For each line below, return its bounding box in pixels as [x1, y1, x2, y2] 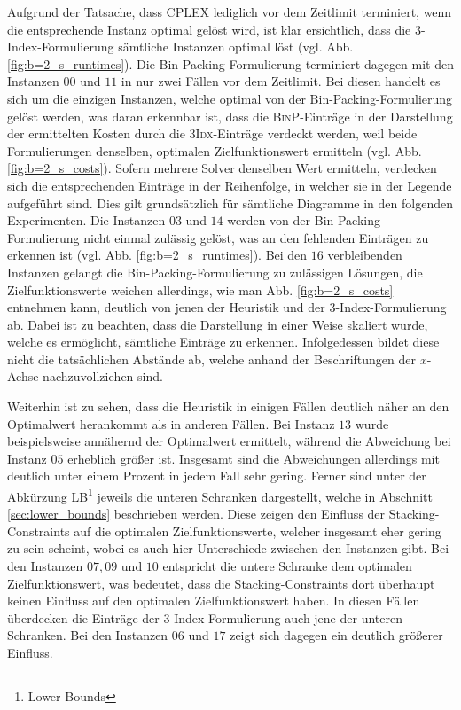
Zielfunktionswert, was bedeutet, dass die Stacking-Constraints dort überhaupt [7, 573, 435, 592]
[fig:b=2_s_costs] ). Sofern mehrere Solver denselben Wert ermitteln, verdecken [7, 159, 437, 177]
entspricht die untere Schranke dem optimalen [162, 557, 412, 575]
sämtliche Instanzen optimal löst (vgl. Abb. [118, 37, 354, 56]
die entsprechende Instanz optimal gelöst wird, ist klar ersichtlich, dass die [7, 20, 411, 38]
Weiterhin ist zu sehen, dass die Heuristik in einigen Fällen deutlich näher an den [7, 397, 449, 416]
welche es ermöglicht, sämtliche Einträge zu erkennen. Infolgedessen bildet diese [7, 332, 440, 351]
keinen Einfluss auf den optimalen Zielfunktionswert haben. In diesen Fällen [7, 591, 420, 610]
